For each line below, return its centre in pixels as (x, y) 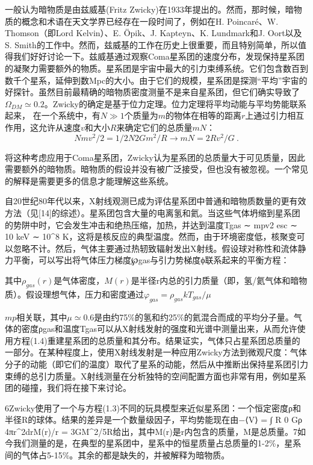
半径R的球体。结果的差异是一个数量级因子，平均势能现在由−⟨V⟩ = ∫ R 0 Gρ (153, 420)
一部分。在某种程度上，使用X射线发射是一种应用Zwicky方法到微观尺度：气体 (156, 352)
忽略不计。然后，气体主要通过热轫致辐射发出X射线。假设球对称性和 (147, 248)
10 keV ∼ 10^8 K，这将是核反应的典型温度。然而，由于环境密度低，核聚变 (151, 236)
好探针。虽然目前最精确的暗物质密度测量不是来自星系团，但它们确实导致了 (152, 92)
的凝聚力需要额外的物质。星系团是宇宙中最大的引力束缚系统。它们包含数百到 (156, 68)
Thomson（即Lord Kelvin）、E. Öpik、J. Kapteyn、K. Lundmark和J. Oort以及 (153, 33)
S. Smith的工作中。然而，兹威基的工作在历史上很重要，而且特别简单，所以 (151, 44)
